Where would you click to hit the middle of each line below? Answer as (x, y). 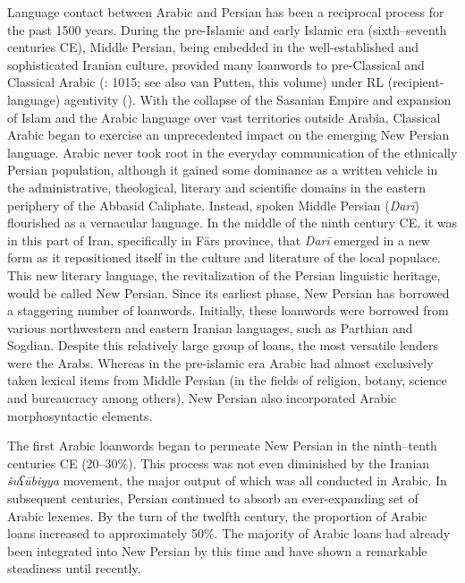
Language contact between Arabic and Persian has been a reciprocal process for (226, 12)
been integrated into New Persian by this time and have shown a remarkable (217, 550)
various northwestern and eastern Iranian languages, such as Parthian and (210, 327)
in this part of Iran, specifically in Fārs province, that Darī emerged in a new (219, 240)
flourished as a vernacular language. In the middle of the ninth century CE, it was (232, 223)
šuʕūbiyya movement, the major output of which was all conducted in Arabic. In (227, 480)
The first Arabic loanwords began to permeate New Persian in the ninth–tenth (222, 446)
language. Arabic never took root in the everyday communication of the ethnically (232, 152)
